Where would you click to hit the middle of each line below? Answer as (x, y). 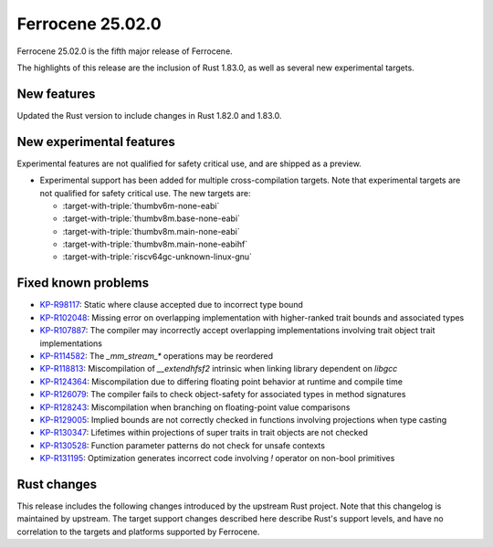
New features (56, 94)
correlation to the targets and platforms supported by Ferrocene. (138, 531)
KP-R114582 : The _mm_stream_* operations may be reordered (157, 355)
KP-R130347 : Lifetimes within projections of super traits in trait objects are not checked (204, 433)
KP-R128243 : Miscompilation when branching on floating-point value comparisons (195, 407)
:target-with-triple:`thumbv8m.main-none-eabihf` (155, 244)
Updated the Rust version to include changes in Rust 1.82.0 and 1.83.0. (149, 115)
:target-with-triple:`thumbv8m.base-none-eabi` (152, 218)
